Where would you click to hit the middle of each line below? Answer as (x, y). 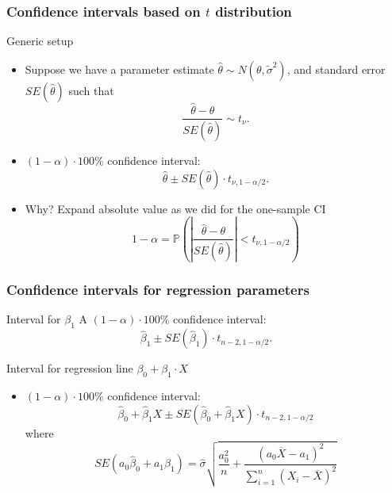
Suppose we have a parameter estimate (119, 69)
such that (91, 90)
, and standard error (336, 69)
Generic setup (40, 41)
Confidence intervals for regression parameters (158, 290)
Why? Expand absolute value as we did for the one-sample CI (175, 208)
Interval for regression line (70, 368)
